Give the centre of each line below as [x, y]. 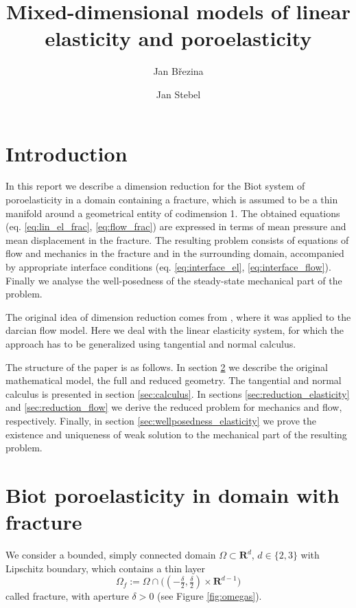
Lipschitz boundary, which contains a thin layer [105, 568]
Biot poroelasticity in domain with [173, 494]
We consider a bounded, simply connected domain [111, 555]
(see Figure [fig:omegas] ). [210, 596]
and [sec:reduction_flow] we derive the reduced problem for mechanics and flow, [174, 407]
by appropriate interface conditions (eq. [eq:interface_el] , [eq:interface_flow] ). [168, 267]
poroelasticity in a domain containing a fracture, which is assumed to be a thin [172, 200]
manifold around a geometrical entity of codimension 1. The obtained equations [173, 213]
